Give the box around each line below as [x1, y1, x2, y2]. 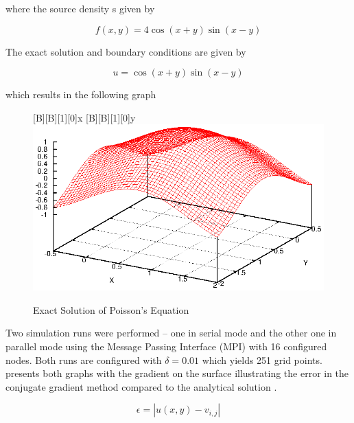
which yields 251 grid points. [202, 352, 322, 367]
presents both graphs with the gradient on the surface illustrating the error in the [5, 366, 349, 380]
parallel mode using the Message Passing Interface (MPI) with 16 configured [5, 339, 327, 354]
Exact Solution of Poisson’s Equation [33, 302, 189, 317]
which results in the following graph [5, 87, 156, 102]
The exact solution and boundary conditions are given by [5, 44, 246, 58]
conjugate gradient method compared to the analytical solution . [5, 379, 277, 393]
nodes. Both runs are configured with [5, 352, 162, 367]
